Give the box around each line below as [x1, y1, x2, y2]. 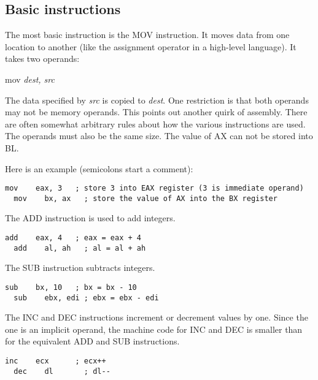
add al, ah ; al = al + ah [14, 243, 146, 253]
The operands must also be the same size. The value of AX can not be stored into [5, 129, 313, 142]
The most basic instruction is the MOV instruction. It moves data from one [5, 28, 290, 41]
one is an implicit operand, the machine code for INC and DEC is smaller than [5, 322, 303, 335]
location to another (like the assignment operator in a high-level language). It [5, 40, 297, 53]
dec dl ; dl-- [14, 367, 111, 376]
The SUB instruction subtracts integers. [5, 261, 155, 274]
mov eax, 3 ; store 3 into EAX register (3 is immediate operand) [5, 184, 304, 193]
